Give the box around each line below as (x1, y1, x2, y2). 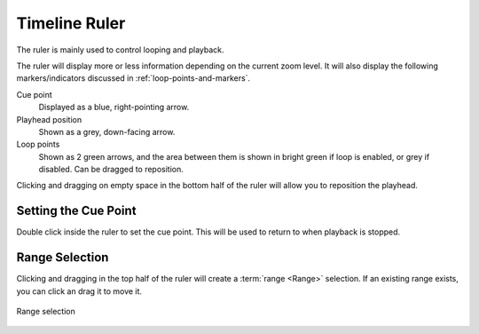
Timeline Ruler (16, 13, 126, 33)
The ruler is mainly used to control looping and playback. (16, 44, 225, 55)
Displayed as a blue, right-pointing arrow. (38, 102, 190, 113)
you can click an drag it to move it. (16, 285, 142, 297)
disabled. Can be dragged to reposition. (38, 164, 184, 175)
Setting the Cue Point (16, 203, 137, 219)
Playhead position (16, 114, 82, 124)
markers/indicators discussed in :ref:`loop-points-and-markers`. (16, 73, 251, 83)
